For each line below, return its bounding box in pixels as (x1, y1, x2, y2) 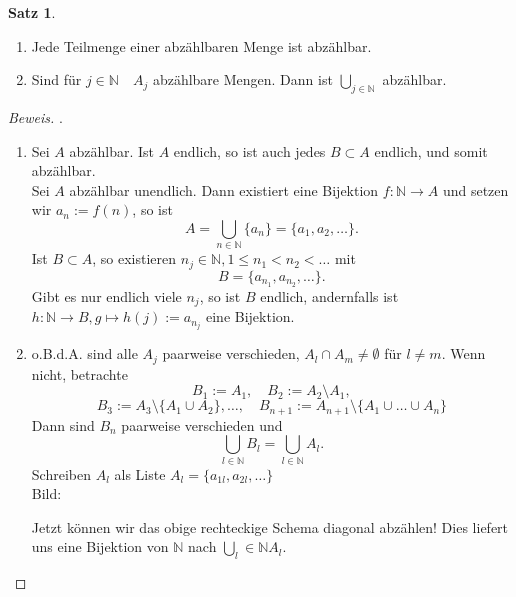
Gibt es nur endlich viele (31, 285, 182, 306)
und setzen (442, 179, 509, 200)
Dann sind (31, 414, 95, 435)
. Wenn (441, 343, 486, 364)
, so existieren (92, 248, 177, 269)
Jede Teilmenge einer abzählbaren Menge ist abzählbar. (31, 35, 372, 56)
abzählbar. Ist (69, 140, 155, 161)
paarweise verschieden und (121, 414, 283, 435)
